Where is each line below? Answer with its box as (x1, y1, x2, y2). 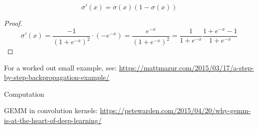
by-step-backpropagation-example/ (4, 72, 110, 82)
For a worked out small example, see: (4, 62, 117, 72)
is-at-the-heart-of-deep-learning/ (4, 115, 102, 126)
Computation (4, 88, 44, 99)
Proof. (4, 18, 22, 28)
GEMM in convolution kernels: (4, 105, 98, 116)
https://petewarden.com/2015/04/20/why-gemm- (99, 105, 251, 116)
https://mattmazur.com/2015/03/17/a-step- (119, 62, 254, 72)
